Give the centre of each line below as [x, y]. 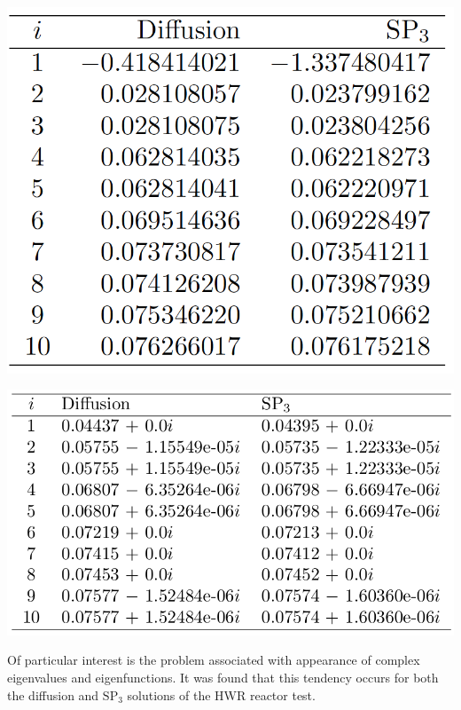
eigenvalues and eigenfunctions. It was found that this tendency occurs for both [223, 678]
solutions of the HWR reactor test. [221, 694]
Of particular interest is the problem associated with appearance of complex [214, 660]
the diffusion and [53, 694]
